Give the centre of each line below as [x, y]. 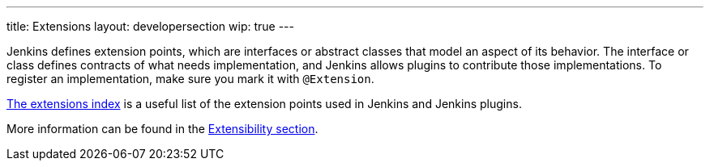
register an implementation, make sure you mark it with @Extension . [190, 79]
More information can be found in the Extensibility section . [163, 129]
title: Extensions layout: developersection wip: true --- [150, 26]
